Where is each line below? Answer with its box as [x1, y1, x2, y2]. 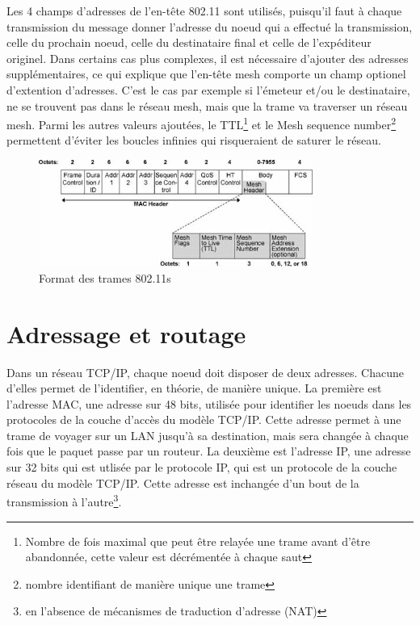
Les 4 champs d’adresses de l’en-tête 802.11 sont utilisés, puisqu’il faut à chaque [6, 2, 402, 19]
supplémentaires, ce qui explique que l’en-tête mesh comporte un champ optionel [6, 65, 406, 82]
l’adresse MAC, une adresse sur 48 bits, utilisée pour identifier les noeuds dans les [6, 395, 412, 412]
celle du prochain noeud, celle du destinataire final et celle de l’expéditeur [6, 34, 372, 51]
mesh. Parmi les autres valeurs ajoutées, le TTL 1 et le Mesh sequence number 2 [6, 114, 397, 132]
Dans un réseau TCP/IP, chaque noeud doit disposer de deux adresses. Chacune [6, 363, 405, 380]
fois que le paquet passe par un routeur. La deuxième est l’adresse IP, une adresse [6, 443, 411, 459]
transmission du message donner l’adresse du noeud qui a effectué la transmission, [6, 18, 413, 35]
